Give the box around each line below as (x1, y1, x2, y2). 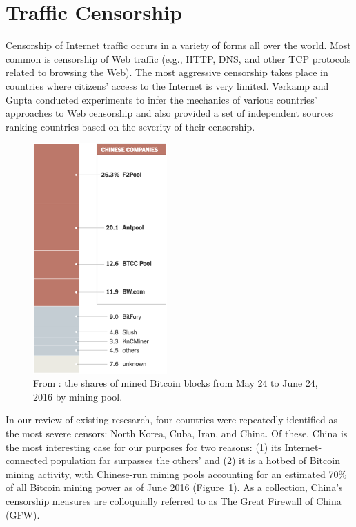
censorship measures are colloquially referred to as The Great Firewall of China (6, 493, 342, 508)
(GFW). (6, 507, 40, 521)
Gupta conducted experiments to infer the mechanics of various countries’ (6, 92, 317, 106)
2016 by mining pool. (33, 389, 123, 403)
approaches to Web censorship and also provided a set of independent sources (6, 106, 333, 120)
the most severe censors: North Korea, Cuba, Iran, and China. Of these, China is (6, 425, 348, 440)
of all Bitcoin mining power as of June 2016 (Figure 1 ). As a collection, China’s (6, 480, 343, 495)
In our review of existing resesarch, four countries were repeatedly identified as (6, 412, 337, 427)
